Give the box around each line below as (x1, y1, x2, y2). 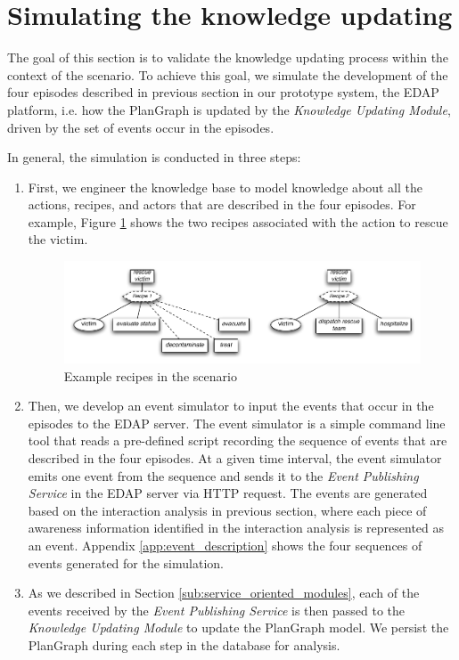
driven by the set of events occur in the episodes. (7, 118, 275, 136)
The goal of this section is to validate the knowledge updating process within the (7, 48, 449, 67)
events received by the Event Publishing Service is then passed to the (28, 600, 406, 619)
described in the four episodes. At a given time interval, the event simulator (28, 449, 442, 468)
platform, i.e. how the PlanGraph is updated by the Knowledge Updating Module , (7, 100, 451, 118)
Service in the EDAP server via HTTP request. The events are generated (28, 484, 428, 502)
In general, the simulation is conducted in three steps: (7, 148, 301, 167)
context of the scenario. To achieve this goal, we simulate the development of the (7, 65, 448, 84)
